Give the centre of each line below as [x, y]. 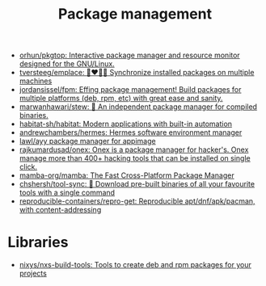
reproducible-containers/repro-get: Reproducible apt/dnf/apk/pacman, [137, 201]
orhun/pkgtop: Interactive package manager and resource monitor [129, 55]
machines [36, 81]
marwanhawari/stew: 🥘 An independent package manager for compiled [138, 107]
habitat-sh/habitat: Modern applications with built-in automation [125, 124]
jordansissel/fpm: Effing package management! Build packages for [130, 90]
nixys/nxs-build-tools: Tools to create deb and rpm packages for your [135, 265]
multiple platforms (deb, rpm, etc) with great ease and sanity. [121, 99]
